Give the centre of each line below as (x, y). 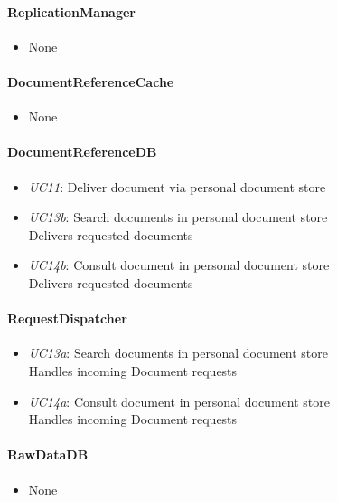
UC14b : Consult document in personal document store (179, 265)
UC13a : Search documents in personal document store (178, 353)
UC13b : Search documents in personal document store (178, 217)
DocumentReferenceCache (91, 81)
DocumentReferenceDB (82, 152)
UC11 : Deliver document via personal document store (177, 186)
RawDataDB (48, 454)
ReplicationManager (71, 11)
